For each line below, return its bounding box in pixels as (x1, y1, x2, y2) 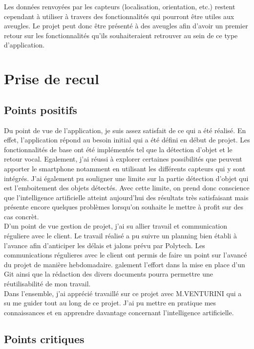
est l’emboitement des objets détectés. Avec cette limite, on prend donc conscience (4, 183, 250, 193)
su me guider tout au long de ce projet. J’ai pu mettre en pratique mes (4, 298, 216, 308)
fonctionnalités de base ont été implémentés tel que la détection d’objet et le (4, 144, 233, 154)
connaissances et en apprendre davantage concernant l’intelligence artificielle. (4, 307, 234, 317)
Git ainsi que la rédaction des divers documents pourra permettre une (4, 269, 213, 279)
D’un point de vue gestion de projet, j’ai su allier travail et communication (4, 221, 228, 231)
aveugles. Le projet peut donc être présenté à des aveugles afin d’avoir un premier (4, 21, 248, 31)
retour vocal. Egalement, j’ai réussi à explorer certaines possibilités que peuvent (4, 154, 242, 164)
